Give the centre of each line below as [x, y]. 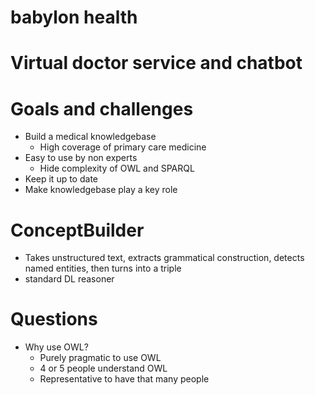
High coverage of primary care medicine [123, 147]
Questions [54, 319]
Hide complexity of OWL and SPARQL [117, 168]
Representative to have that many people [124, 379]
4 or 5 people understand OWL [103, 368]
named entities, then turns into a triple [103, 268]
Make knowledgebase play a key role [101, 190]
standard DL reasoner [69, 279]
